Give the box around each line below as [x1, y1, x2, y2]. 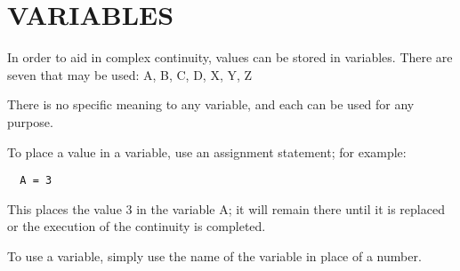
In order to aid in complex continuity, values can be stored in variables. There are [7, 48, 453, 67]
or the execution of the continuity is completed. [7, 217, 266, 235]
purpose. [7, 112, 53, 131]
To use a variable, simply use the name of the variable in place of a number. [7, 246, 422, 265]
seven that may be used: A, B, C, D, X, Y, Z [7, 65, 253, 84]
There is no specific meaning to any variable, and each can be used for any [7, 95, 415, 114]
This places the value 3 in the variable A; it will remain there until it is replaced [7, 199, 445, 218]
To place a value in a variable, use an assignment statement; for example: [7, 142, 407, 161]
